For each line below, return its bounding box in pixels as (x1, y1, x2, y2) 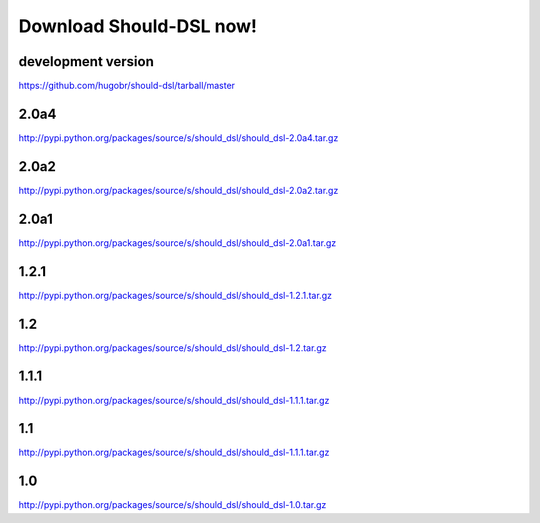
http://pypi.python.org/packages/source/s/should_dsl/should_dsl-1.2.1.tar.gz (18, 289, 332, 301)
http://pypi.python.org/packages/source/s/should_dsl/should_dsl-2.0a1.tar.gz (18, 236, 337, 249)
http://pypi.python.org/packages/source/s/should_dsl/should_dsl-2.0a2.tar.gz (18, 184, 339, 196)
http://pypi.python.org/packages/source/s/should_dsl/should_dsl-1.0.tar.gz (18, 499, 327, 511)
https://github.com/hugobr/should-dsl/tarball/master (18, 80, 235, 92)
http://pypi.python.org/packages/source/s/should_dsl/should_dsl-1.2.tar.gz (18, 341, 327, 354)
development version (18, 53, 154, 70)
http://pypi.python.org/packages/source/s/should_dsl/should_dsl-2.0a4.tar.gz (18, 131, 339, 144)
